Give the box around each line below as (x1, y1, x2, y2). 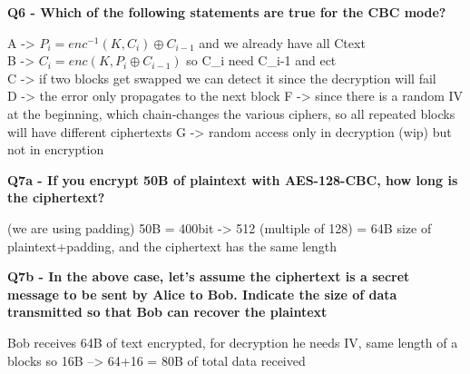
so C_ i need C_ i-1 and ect (186, 51, 337, 70)
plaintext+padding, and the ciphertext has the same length (7, 236, 338, 255)
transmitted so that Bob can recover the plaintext (7, 302, 328, 321)
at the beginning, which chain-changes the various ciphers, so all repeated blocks (7, 103, 455, 123)
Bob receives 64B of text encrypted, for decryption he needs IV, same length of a (7, 332, 458, 351)
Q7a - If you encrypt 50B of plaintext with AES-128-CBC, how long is (7, 170, 458, 189)
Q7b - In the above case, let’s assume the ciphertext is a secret (7, 267, 410, 286)
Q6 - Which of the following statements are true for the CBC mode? (7, 3, 446, 21)
